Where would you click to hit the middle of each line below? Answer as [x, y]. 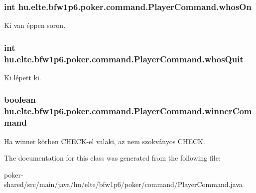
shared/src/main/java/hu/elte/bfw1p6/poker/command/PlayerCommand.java [123, 184]
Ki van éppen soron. [35, 25]
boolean [20, 99]
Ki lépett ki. [23, 77]
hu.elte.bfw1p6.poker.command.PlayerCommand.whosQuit [124, 59]
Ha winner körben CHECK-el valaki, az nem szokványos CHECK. [105, 141]
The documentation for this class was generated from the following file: [112, 158]
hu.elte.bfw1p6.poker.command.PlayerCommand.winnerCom [128, 111]
